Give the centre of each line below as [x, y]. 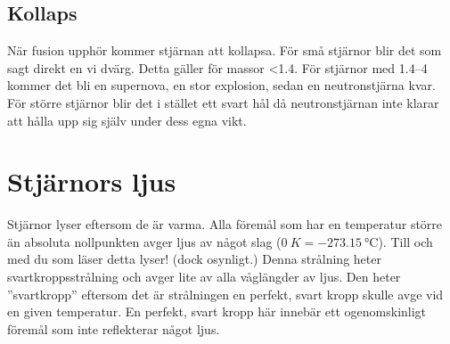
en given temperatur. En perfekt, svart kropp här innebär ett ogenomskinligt [217, 311]
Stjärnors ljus [92, 181]
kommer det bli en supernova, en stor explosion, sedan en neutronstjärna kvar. [221, 85]
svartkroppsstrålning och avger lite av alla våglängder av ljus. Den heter [204, 277]
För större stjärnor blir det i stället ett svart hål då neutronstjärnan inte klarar [223, 102]
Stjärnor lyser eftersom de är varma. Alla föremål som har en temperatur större [225, 224]
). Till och [405, 241]
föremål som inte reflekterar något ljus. [114, 328]
